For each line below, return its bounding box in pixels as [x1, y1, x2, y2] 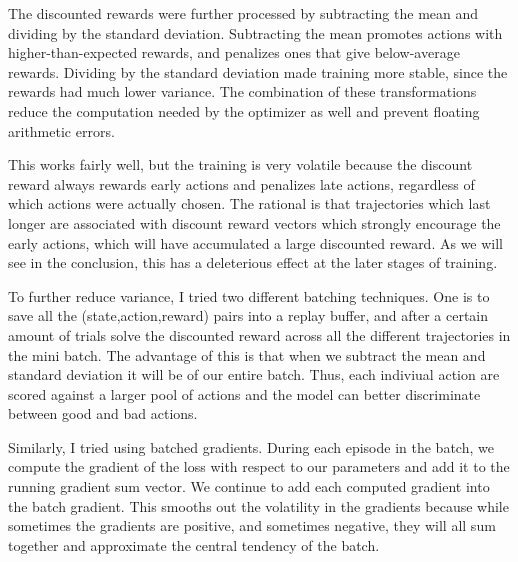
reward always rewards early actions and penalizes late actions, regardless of [8, 173, 475, 194]
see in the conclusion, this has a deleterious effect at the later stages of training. [8, 252, 498, 273]
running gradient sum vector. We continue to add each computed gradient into [8, 476, 490, 497]
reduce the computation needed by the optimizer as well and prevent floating [8, 100, 480, 121]
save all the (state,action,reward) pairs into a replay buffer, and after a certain [8, 305, 489, 326]
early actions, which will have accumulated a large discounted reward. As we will [8, 232, 504, 253]
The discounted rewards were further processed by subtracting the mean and [8, 3, 479, 23]
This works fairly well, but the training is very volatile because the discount [8, 154, 473, 175]
